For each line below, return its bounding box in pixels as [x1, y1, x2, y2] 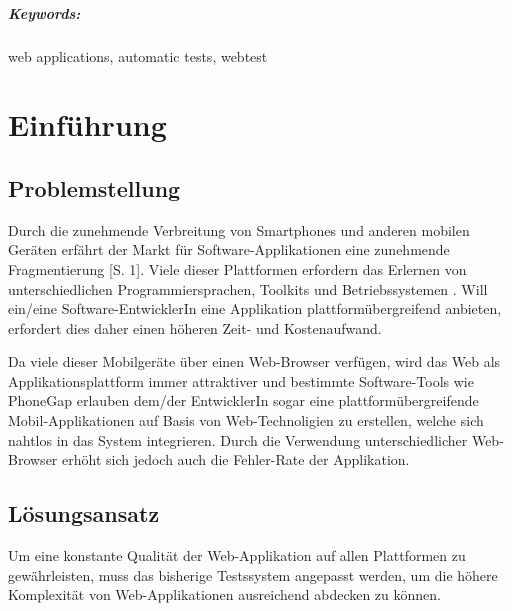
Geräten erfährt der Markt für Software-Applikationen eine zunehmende [8, 239, 450, 260]
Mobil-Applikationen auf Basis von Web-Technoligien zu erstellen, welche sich [8, 410, 484, 431]
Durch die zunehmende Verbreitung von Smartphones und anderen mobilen [8, 219, 470, 240]
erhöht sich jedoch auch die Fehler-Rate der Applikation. [61, 449, 410, 470]
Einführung [8, 104, 167, 145]
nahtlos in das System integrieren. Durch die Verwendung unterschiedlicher [8, 429, 468, 450]
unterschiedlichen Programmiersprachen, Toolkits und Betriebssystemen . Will [8, 278, 488, 299]
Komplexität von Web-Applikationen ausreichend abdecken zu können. [8, 584, 441, 605]
